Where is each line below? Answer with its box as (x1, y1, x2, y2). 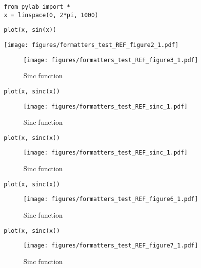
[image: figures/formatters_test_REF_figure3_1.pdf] (23, 56, 198, 64)
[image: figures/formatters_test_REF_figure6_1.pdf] (23, 196, 198, 203)
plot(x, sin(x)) (4, 26, 57, 34)
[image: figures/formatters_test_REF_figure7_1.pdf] (23, 242, 198, 249)
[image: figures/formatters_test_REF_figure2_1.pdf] (4, 41, 179, 48)
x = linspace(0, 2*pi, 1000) (4, 11, 99, 19)
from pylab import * (4, 3, 71, 10)
